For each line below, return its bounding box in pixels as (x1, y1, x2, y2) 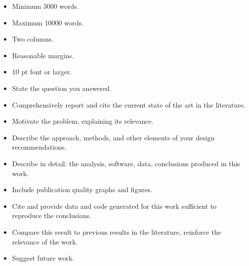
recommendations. (12, 142, 67, 152)
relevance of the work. (12, 236, 78, 246)
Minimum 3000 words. (12, 1, 79, 11)
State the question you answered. (12, 83, 112, 93)
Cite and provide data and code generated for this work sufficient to (12, 200, 217, 211)
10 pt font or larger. (12, 66, 72, 77)
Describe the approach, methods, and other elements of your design (12, 132, 215, 142)
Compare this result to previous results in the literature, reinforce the (12, 226, 221, 237)
